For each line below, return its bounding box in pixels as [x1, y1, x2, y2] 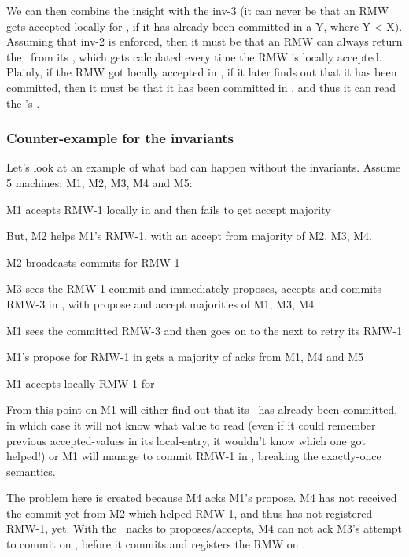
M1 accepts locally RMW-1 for [6, 374, 155, 391]
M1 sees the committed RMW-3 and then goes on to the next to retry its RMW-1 [6, 322, 403, 338]
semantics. [6, 463, 56, 479]
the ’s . [6, 94, 40, 111]
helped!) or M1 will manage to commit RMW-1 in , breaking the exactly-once [6, 448, 381, 464]
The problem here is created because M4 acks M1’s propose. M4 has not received [6, 489, 397, 506]
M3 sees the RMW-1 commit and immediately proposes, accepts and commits [6, 280, 382, 297]
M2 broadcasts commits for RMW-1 [6, 253, 180, 270]
